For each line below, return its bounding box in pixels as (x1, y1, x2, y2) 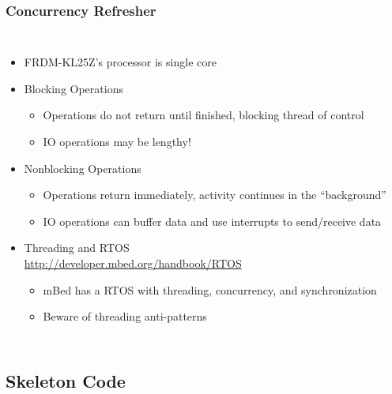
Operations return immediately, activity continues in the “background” (43, 186, 386, 203)
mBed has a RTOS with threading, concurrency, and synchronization (43, 281, 377, 298)
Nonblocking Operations (24, 159, 141, 176)
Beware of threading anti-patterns (43, 308, 207, 325)
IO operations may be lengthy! (43, 133, 191, 149)
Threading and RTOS (24, 239, 130, 256)
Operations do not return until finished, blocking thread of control (43, 107, 364, 123)
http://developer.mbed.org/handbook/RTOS (24, 254, 242, 271)
